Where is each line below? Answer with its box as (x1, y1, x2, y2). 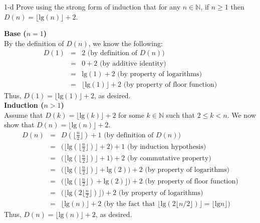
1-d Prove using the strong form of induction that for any (4, 2, 181, 12)
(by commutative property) (127, 154, 211, 162)
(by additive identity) (99, 60, 166, 68)
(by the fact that (104, 200, 155, 208)
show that (4, 119, 35, 130)
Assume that (4, 109, 43, 120)
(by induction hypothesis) (127, 143, 206, 150)
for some (118, 109, 144, 120)
